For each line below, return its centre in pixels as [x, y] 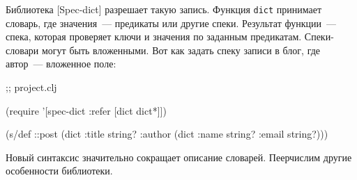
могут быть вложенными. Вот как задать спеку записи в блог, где [181, 50]
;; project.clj [31, 87]
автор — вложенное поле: [61, 64]
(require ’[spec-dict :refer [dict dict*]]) [86, 110]
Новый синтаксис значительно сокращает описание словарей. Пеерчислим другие [179, 157]
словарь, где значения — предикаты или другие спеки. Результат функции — [171, 23]
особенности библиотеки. [59, 171]
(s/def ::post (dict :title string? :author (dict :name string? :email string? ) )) [167, 134]
